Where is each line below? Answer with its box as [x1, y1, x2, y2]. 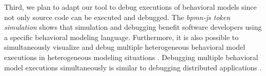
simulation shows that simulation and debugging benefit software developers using [4, 22, 262, 32]
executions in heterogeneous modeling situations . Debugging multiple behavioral [4, 51, 258, 62]
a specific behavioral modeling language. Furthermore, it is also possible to [4, 31, 239, 42]
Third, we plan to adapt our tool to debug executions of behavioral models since [4, 2, 257, 12]
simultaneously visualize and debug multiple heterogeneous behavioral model [4, 42, 245, 52]
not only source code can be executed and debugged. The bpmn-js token [4, 11, 231, 22]
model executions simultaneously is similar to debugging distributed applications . [4, 62, 262, 72]
